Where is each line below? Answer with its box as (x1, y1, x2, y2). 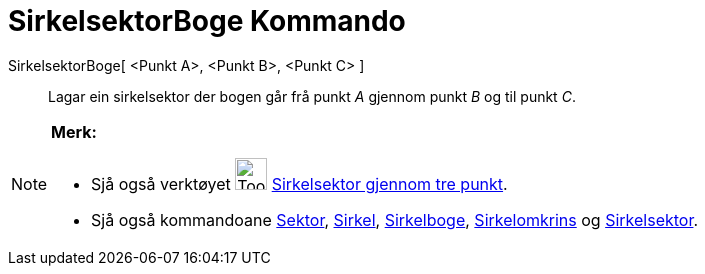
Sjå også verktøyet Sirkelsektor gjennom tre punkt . (91, 173, 508, 194)
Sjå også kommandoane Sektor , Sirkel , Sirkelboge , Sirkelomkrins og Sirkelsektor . (91, 209, 699, 230)
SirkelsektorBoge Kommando (8, 4, 406, 38)
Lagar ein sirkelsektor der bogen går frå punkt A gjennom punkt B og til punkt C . (48, 87, 576, 105)
